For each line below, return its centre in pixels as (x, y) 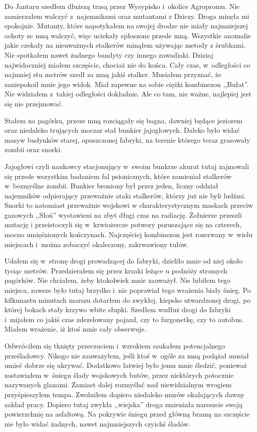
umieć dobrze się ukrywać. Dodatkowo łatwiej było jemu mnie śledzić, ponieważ (126, 365)
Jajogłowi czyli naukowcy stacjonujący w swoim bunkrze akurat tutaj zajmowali (127, 166)
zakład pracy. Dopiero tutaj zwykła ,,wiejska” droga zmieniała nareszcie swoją (124, 404)
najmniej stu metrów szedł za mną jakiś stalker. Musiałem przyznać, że (113, 74)
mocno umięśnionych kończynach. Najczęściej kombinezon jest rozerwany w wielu (128, 234)
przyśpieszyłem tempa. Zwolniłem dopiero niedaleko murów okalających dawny (125, 394)
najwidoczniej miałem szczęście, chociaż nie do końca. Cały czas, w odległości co (127, 64)
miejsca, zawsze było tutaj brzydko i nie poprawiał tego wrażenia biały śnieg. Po (128, 290)
